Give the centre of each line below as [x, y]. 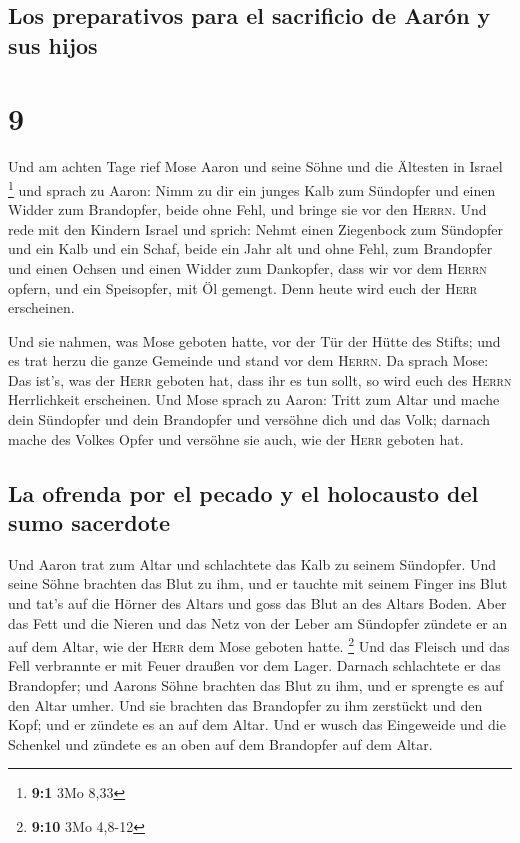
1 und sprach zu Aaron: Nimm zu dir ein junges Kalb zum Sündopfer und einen [252, 188]
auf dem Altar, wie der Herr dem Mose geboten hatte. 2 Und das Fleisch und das [259, 644]
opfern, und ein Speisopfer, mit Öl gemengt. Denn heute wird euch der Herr [243, 287]
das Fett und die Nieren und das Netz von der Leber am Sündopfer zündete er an [258, 622]
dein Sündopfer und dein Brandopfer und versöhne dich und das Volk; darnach [249, 419]
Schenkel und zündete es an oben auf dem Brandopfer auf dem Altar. [220, 743]
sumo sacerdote [89, 522]
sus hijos [53, 44]
